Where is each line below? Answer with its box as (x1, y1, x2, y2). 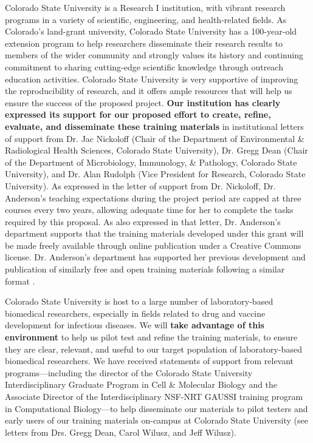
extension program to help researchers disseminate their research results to (5, 36, 283, 49)
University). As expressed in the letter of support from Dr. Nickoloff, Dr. (5, 179, 276, 192)
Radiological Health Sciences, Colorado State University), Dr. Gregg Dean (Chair (5, 144, 308, 157)
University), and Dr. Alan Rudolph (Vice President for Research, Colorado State (5, 167, 306, 180)
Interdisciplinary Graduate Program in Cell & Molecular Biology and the (5, 378, 278, 391)
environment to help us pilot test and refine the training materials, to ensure (5, 331, 298, 343)
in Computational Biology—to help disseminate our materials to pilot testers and (5, 402, 308, 414)
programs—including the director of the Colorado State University (5, 366, 253, 379)
